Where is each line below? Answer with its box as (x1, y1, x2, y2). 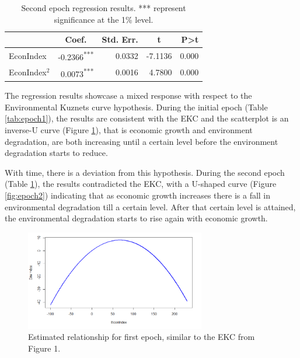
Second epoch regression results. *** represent (21, 2, 186, 13)
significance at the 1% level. (54, 13, 154, 25)
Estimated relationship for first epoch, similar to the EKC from (28, 331, 255, 343)
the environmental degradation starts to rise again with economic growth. (5, 212, 268, 224)
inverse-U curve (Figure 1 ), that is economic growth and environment (5, 124, 253, 136)
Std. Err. (102, 33, 138, 46)
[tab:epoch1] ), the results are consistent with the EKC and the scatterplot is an (5, 112, 289, 124)
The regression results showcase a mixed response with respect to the (5, 89, 252, 102)
